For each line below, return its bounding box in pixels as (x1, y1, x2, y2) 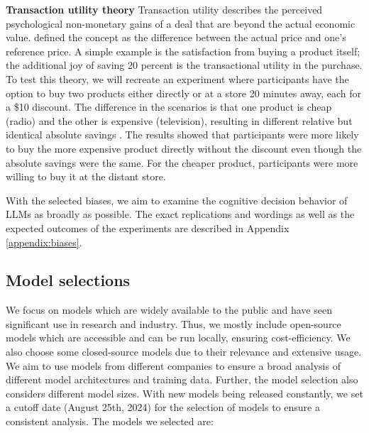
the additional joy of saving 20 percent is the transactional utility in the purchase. (6, 57, 363, 72)
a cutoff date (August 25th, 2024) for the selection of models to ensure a (6, 400, 320, 415)
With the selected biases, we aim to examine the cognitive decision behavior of (6, 192, 348, 207)
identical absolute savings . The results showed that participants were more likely (6, 127, 359, 142)
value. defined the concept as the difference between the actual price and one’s (6, 30, 346, 45)
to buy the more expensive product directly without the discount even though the (6, 141, 362, 155)
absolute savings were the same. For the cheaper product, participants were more (6, 155, 358, 170)
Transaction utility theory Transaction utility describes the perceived (6, 2, 323, 16)
